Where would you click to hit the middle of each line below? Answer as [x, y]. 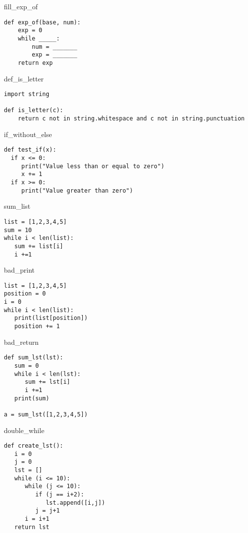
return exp [35, 63]
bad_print [19, 270]
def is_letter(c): [34, 110]
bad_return [21, 342]
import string [27, 94]
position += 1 [37, 326]
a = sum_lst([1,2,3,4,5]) [46, 414]
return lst [32, 527]
